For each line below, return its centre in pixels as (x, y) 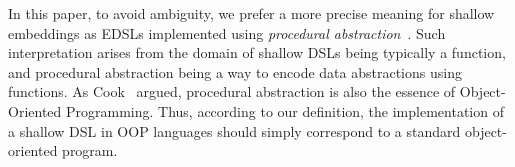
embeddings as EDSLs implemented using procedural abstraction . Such (227, 32)
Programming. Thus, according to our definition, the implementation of (284, 110)
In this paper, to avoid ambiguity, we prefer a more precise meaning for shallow (251, 13)
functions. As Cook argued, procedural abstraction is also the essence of (232, 91)
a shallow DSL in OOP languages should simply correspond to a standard (234, 130)
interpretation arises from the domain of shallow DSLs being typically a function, (257, 52)
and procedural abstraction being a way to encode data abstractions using (235, 71)
